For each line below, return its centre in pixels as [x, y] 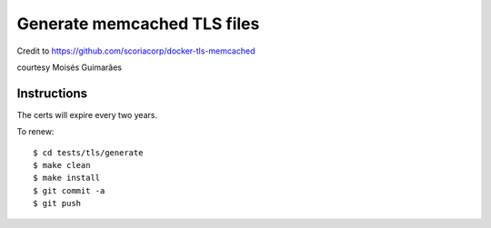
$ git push [57, 203]
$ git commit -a [69, 190]
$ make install [67, 178]
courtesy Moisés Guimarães [70, 67]
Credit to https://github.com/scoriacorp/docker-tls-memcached [136, 51]
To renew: [35, 132]
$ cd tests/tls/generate [88, 153]
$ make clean [62, 165]
